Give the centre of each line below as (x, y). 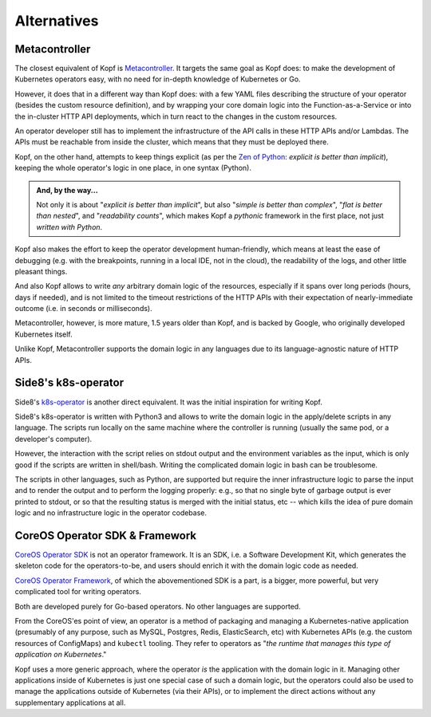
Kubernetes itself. (44, 334)
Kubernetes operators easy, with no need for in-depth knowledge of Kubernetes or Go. (158, 79)
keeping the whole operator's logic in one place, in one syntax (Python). (133, 168)
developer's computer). (53, 439)
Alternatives (57, 21)
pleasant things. (41, 271)
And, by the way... (67, 190)
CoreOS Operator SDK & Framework (106, 536)
